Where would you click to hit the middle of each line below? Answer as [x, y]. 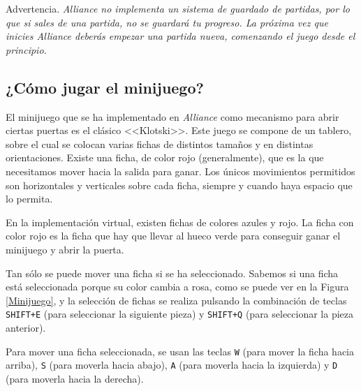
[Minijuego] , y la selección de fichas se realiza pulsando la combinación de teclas [176, 300]
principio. [26, 49]
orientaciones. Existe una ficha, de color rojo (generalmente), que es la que [165, 157]
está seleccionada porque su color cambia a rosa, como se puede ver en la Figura [177, 287]
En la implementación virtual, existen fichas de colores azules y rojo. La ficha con [180, 222]
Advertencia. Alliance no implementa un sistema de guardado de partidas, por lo [178, 8]
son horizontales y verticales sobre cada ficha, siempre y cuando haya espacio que [179, 185]
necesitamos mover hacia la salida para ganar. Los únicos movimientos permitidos [180, 171]
